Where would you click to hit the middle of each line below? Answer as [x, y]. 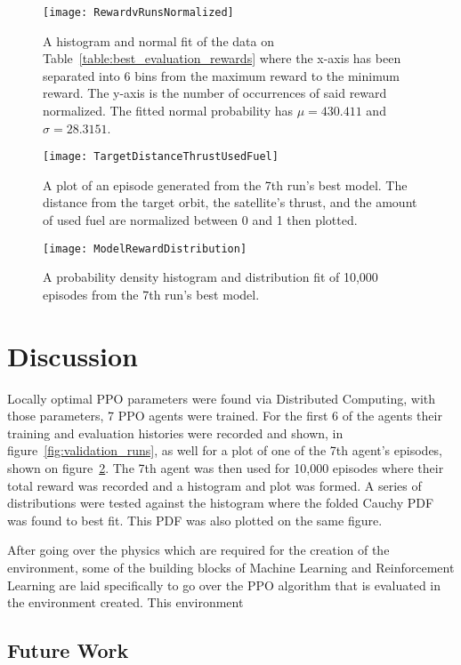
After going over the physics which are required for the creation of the [198, 550]
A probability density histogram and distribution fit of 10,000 [210, 277]
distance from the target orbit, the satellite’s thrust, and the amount [230, 202]
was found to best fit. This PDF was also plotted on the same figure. [195, 520]
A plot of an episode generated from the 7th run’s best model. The [225, 184]
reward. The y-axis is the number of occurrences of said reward [215, 93]
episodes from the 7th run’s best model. [151, 294]
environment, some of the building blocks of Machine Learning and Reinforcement [231, 567]
